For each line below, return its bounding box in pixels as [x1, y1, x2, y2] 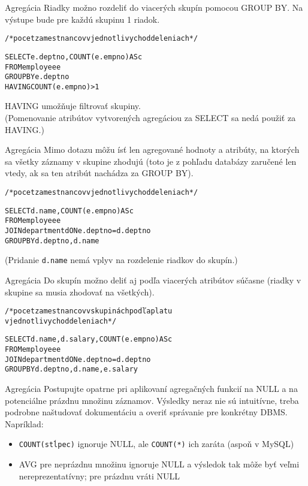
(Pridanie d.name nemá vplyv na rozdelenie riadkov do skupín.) [5, 253, 238, 266]
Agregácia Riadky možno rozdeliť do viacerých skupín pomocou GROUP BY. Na [5, 1, 303, 13]
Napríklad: [5, 417, 44, 430]
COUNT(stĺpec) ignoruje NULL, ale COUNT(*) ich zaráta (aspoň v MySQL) [19, 437, 294, 450]
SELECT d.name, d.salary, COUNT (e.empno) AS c [5, 335, 173, 344]
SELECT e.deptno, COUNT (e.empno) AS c [5, 52, 143, 61]
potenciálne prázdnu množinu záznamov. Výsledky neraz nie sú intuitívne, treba [5, 394, 299, 406]
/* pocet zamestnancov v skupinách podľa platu [5, 307, 173, 316]
